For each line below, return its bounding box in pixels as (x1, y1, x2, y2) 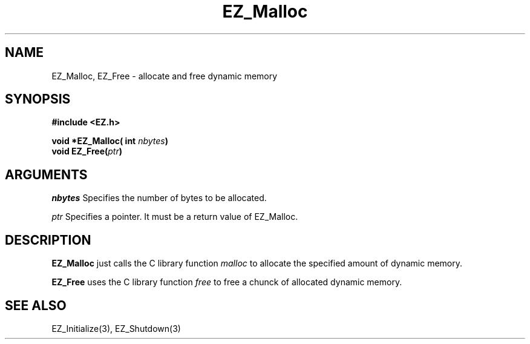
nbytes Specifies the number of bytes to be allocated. (51, 193, 267, 203)
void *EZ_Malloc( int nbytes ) (51, 136, 169, 147)
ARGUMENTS (5, 167, 88, 182)
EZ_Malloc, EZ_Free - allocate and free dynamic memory (51, 70, 278, 81)
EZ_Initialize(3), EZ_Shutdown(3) (51, 323, 181, 334)
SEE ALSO (5, 297, 67, 313)
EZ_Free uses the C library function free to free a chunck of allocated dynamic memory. (51, 277, 402, 288)
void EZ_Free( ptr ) (51, 146, 122, 157)
